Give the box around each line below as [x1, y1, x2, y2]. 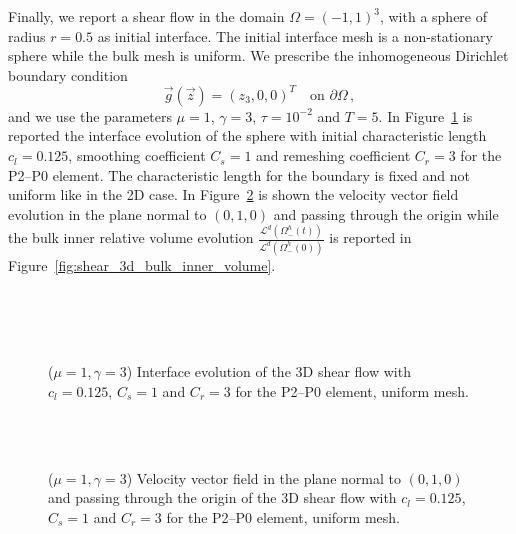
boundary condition [8, 64, 128, 85]
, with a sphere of [379, 6, 488, 26]
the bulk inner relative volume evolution [8, 227, 254, 248]
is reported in [329, 227, 412, 248]
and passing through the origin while [273, 203, 499, 224]
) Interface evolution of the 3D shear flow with [126, 361, 411, 382]
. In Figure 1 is [378, 105, 473, 126]
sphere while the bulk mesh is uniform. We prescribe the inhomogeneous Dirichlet [8, 45, 509, 66]
